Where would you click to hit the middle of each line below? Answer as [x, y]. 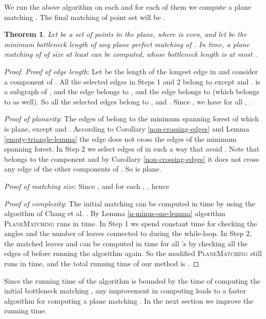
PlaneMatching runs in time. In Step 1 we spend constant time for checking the [131, 223]
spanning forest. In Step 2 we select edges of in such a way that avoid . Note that [132, 149]
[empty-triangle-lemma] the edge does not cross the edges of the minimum [120, 139]
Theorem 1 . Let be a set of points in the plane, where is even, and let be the [126, 34]
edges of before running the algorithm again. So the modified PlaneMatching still [133, 253]
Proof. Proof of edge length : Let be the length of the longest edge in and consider [131, 71]
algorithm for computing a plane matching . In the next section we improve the [129, 300]
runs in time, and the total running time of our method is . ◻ [102, 263]
